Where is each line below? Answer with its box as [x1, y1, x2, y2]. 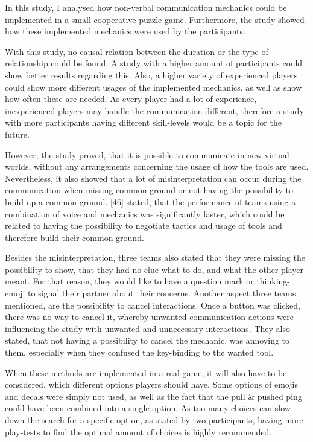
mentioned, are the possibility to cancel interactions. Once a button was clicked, [5, 298, 300, 311]
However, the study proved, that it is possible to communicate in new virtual [5, 148, 289, 161]
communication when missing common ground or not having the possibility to [5, 184, 293, 196]
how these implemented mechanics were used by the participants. [5, 25, 245, 37]
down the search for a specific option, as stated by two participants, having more [5, 414, 303, 426]
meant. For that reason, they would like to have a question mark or [5, 275, 254, 287]
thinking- [256, 275, 291, 287]
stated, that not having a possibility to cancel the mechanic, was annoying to [5, 334, 290, 347]
